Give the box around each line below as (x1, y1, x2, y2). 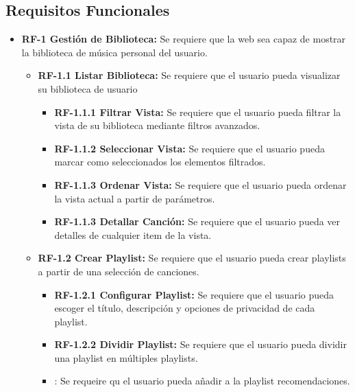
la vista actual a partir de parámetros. (54, 191, 215, 205)
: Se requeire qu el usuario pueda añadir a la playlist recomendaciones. (54, 373, 350, 388)
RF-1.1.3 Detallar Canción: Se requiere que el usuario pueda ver (54, 214, 341, 229)
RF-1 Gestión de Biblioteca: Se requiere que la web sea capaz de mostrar (21, 32, 346, 46)
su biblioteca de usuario (38, 81, 138, 95)
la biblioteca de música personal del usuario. (21, 45, 208, 59)
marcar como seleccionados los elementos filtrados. (54, 154, 266, 169)
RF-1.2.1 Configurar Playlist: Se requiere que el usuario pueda (54, 287, 334, 301)
